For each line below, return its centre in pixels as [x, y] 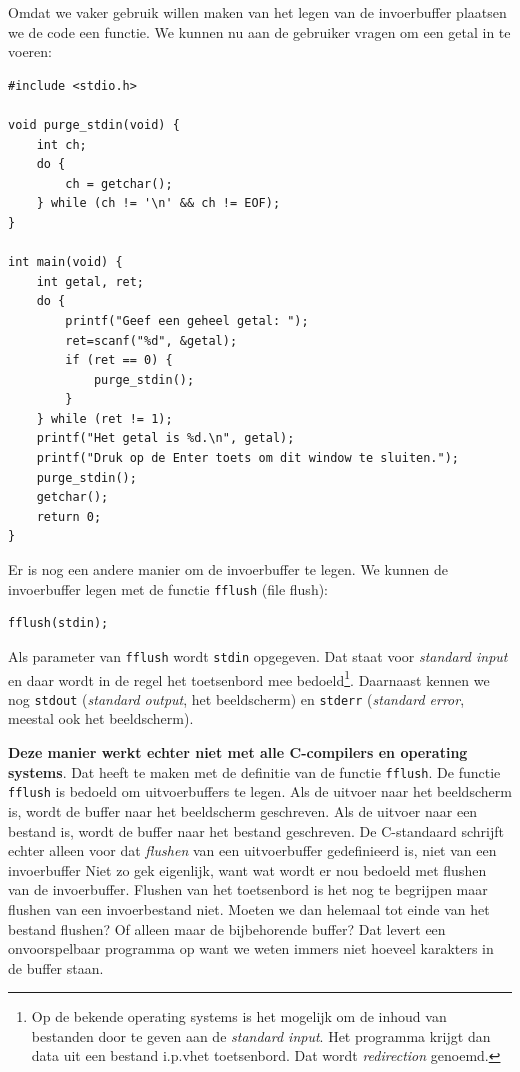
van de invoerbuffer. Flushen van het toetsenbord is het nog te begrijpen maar [248, 889]
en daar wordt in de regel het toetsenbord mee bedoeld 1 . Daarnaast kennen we [249, 678]
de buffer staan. [56, 967]
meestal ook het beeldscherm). [101, 718]
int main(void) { [65, 262]
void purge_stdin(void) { [94, 124]
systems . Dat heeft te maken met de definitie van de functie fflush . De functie [254, 771]
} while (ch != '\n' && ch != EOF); [158, 203]
